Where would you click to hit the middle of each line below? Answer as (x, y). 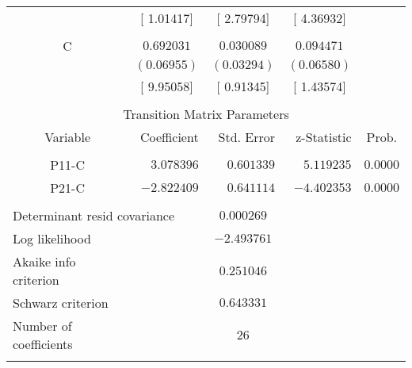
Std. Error (247, 137)
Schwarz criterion (61, 303)
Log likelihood (52, 238)
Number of (42, 326)
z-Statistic (324, 137)
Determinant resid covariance (93, 215)
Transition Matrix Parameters (206, 114)
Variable (68, 137)
